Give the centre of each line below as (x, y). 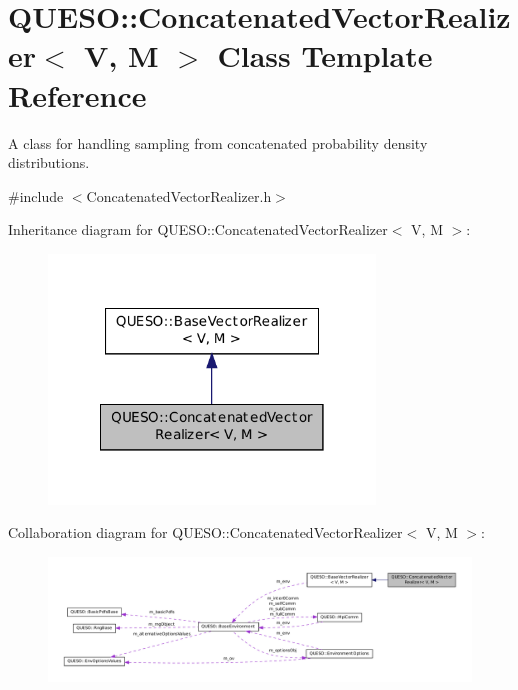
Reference (77, 94)
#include (36, 195)
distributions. (49, 162)
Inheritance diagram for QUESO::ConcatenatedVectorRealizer (198, 229)
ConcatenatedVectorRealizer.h (179, 195)
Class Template (325, 55)
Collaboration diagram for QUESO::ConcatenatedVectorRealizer (205, 532)
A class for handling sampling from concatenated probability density (218, 142)
